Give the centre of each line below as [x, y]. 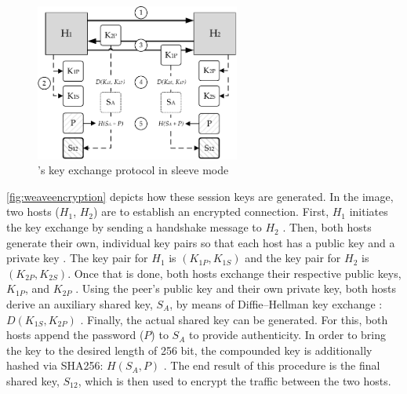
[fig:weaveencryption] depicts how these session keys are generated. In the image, [200, 196]
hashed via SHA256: [55, 365]
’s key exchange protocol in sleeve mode [133, 170]
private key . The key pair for [77, 258]
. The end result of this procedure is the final [272, 365]
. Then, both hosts [327, 227]
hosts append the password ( [75, 335]
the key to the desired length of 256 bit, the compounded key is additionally [189, 350]
